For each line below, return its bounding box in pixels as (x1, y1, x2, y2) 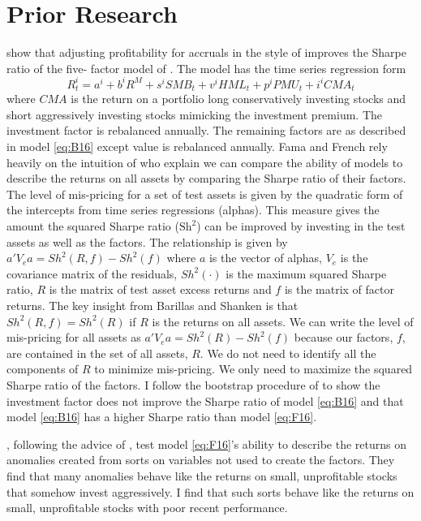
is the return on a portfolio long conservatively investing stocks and (71, 90, 406, 107)
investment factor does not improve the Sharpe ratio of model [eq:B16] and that (6, 392, 404, 409)
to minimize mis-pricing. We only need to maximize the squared (94, 360, 413, 377)
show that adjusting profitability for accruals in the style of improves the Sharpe (6, 44, 406, 61)
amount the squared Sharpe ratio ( (6, 217, 179, 235)
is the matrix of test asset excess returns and (49, 281, 272, 298)
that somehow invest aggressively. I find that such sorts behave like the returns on (6, 483, 415, 500)
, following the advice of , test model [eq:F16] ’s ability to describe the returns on (6, 435, 406, 452)
